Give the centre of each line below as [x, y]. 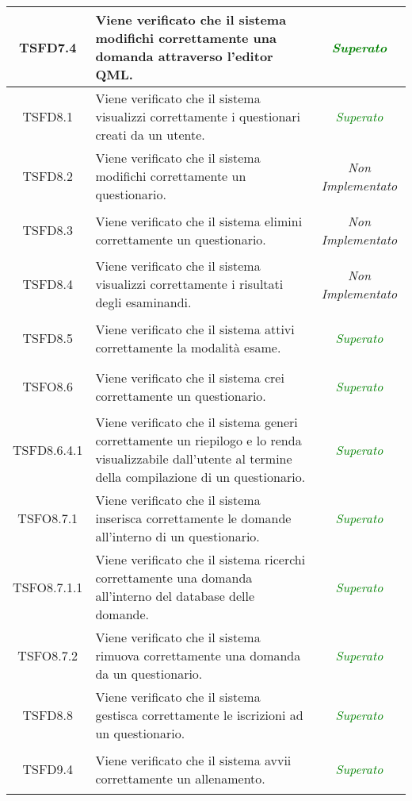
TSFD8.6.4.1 [48, 449]
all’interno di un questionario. [177, 536]
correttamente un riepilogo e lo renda [198, 440]
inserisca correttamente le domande [193, 518]
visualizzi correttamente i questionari [198, 116]
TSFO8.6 [48, 386]
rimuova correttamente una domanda [198, 655]
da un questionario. [149, 674]
